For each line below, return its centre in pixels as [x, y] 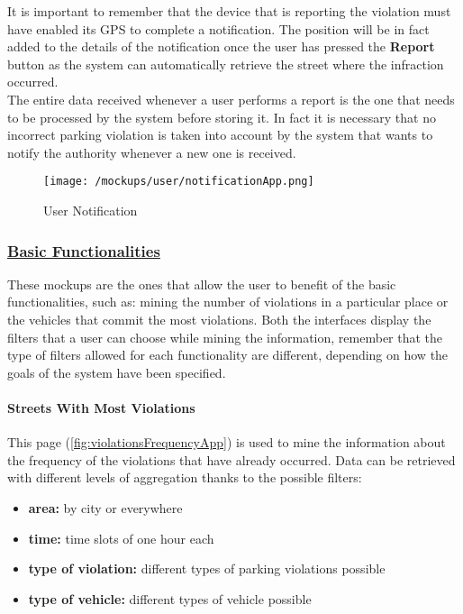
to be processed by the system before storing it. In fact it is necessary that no [222, 117]
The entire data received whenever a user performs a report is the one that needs [231, 99]
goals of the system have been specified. [117, 372]
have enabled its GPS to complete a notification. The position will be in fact [218, 28]
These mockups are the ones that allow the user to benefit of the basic [202, 284]
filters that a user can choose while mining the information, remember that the [225, 337]
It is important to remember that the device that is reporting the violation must [229, 11]
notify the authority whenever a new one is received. [152, 152]
